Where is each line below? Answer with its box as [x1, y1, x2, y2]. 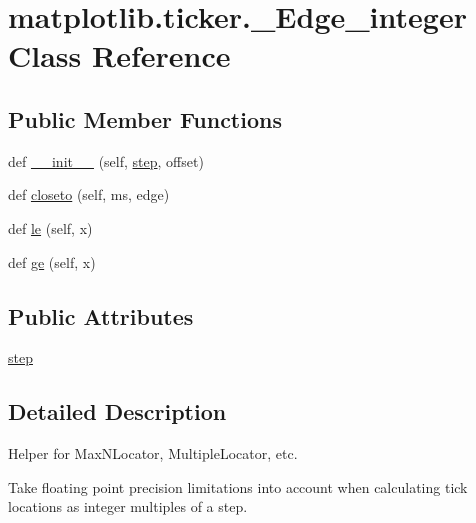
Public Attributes [8, 300, 194, 331]
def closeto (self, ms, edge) [8, 184, 170, 205]
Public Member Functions [8, 103, 282, 134]
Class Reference [8, 35, 231, 76]
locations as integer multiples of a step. [8, 496, 248, 517]
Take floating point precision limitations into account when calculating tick [8, 476, 468, 497]
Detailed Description [8, 396, 227, 427]
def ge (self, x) [8, 251, 96, 272]
